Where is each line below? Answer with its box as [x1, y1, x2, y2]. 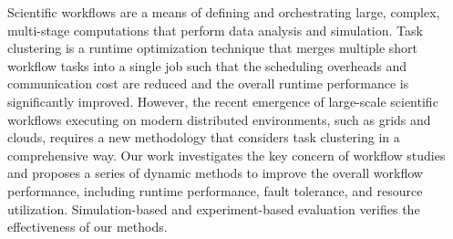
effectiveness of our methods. [7, 217, 168, 236]
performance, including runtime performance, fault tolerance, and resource [7, 181, 423, 200]
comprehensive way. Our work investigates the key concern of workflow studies [7, 145, 446, 164]
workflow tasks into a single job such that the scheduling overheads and [7, 56, 407, 75]
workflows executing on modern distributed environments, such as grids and [7, 109, 431, 129]
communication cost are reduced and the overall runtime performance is [7, 74, 409, 93]
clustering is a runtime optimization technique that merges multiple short [7, 38, 418, 57]
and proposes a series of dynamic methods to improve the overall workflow [7, 163, 423, 182]
